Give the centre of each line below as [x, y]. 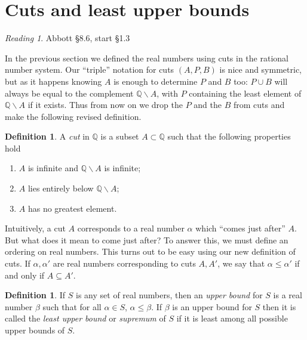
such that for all [72, 306]
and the [208, 105]
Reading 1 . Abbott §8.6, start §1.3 [67, 38]
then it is [279, 306]
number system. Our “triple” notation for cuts [90, 69]
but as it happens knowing [53, 81]
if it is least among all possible [232, 318]
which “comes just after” [240, 228]
